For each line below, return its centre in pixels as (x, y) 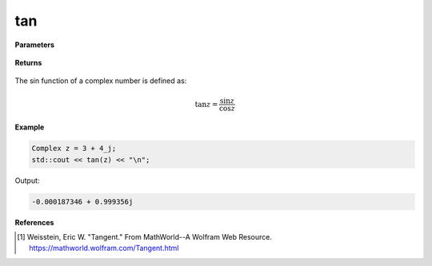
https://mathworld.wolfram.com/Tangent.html (104, 248)
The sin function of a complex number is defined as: (101, 81)
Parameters (35, 45)
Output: (27, 181)
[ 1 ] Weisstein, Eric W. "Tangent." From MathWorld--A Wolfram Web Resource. (144, 237)
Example (30, 127)
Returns (28, 62)
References (34, 222)
